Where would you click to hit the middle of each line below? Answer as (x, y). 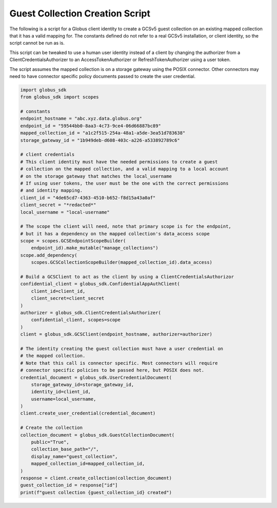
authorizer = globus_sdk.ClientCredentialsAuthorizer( (91, 313)
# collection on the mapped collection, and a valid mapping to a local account (124, 169)
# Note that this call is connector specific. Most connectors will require (119, 363)
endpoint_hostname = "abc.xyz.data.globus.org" (81, 119)
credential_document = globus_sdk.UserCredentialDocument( (96, 377)
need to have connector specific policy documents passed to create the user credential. (103, 76)
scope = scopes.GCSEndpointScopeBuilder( (73, 241)
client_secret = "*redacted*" (58, 205)
